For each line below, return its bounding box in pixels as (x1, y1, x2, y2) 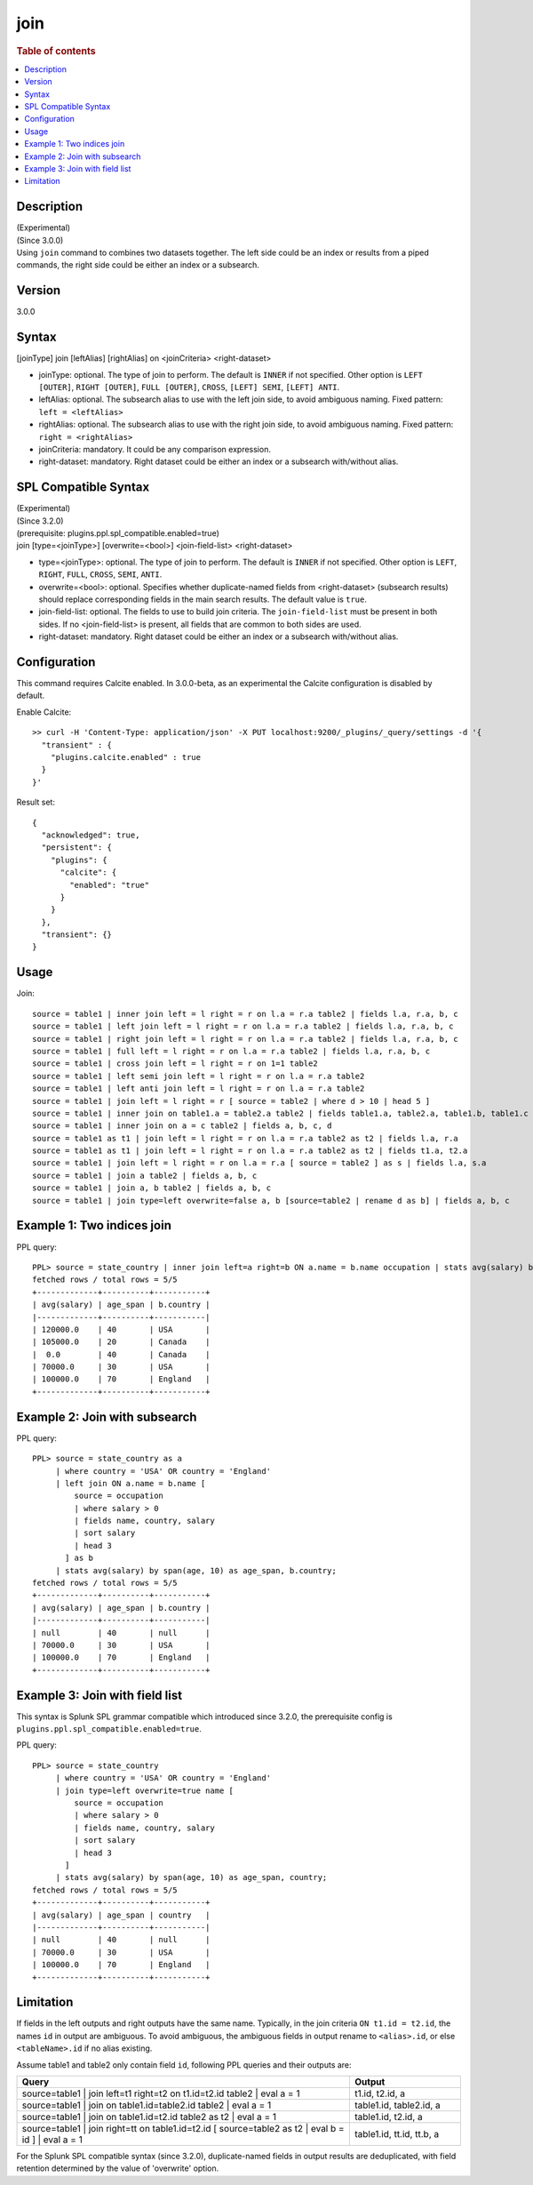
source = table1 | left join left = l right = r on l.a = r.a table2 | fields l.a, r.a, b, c (32, 1021, 454, 1031)
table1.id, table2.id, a (354, 2099, 442, 2111)
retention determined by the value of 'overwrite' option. (16, 2163, 219, 2173)
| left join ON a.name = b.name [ (55, 1478, 206, 1488)
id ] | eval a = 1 (21, 2133, 84, 2146)
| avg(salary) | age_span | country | (32, 1909, 211, 1920)
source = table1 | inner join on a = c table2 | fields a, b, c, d (32, 1121, 332, 1131)
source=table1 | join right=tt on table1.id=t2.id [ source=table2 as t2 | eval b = (21, 2122, 346, 2134)
